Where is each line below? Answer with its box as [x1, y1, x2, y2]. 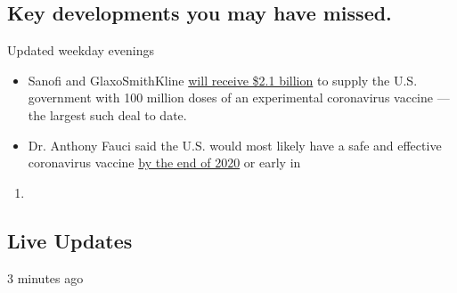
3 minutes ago [7, 268, 84, 287]
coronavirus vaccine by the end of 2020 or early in [28, 153, 301, 172]
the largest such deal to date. [28, 105, 187, 124]
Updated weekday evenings [7, 41, 154, 60]
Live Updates [7, 226, 133, 254]
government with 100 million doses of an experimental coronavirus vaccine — [28, 88, 450, 107]
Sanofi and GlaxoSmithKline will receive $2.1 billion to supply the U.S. [28, 70, 418, 89]
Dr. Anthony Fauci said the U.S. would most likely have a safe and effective [28, 135, 442, 154]
